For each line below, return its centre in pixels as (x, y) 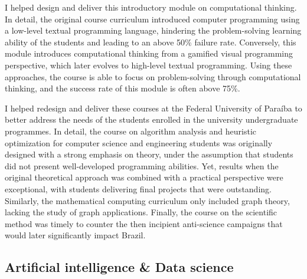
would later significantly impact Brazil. (75, 235)
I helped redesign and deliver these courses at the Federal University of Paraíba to (153, 108)
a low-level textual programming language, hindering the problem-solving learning (153, 30)
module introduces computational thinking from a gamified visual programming (149, 53)
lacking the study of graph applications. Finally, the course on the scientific (141, 212)
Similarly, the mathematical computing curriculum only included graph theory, (147, 200)
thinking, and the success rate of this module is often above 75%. (123, 88)
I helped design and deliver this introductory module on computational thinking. (151, 7)
